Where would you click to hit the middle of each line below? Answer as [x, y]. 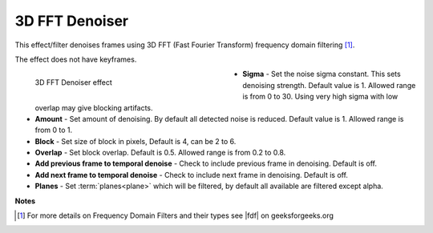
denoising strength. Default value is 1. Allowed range [329, 85]
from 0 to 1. [54, 130]
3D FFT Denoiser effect [73, 82]
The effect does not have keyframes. [76, 59]
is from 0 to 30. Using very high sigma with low [320, 97]
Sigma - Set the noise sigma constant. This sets [322, 74]
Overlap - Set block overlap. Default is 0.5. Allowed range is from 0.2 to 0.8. [160, 153]
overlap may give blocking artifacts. [94, 107]
